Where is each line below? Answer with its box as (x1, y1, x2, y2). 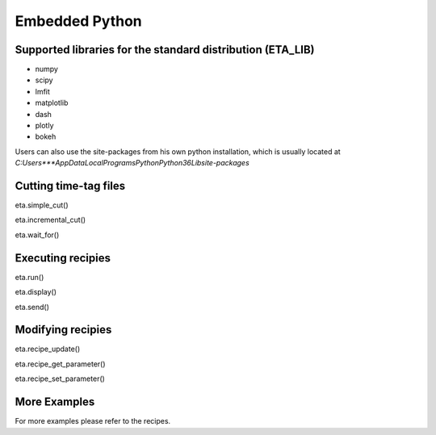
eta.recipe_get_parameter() (15, 359, 106, 369)
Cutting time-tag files (15, 179, 126, 193)
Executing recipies (15, 251, 111, 265)
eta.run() (15, 272, 44, 282)
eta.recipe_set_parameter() (15, 374, 105, 383)
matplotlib (35, 98, 69, 108)
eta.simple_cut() (15, 200, 69, 210)
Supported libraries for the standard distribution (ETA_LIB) (15, 43, 315, 56)
